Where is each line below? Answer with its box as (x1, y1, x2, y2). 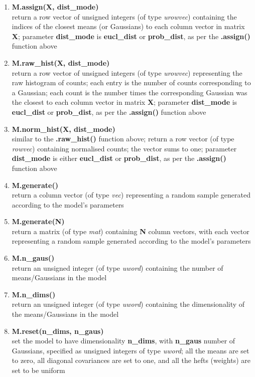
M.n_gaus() (12, 253, 55, 263)
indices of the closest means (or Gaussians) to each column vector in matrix (12, 21, 245, 32)
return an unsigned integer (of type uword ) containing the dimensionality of (12, 299, 245, 309)
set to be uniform (12, 365, 65, 375)
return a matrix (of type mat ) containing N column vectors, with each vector (12, 226, 249, 236)
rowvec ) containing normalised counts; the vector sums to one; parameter (12, 143, 237, 153)
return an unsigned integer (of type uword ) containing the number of (12, 262, 223, 273)
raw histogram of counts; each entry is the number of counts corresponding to (12, 77, 251, 88)
